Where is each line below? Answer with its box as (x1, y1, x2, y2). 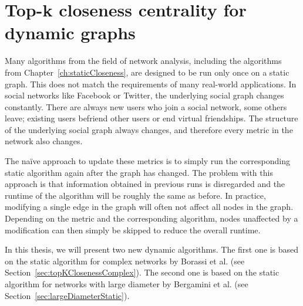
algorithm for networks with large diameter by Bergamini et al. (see (5, 278, 248, 290)
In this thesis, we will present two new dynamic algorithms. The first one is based (5, 243, 299, 256)
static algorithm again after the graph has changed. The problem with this (5, 166, 273, 178)
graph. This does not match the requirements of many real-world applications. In (5, 77, 297, 90)
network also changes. (5, 135, 83, 147)
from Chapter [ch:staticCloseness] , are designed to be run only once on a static (5, 66, 289, 78)
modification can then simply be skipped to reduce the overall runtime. (5, 223, 261, 236)
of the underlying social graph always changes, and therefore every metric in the (5, 123, 293, 135)
